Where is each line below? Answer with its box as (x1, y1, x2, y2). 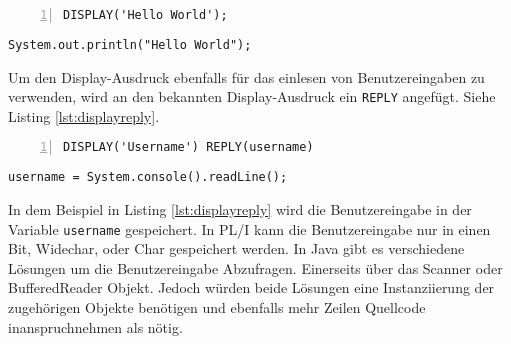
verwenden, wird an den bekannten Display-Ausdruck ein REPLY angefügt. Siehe (8, 86, 496, 107)
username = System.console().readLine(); (8, 170, 288, 185)
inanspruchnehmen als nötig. (8, 316, 183, 337)
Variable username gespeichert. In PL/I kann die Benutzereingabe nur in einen (8, 218, 491, 239)
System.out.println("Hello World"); (8, 37, 252, 52)
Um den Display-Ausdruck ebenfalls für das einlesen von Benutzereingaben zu (8, 66, 485, 87)
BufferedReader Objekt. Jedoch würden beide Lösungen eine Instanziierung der (8, 277, 495, 298)
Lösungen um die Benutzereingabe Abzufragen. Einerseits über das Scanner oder (8, 257, 503, 278)
